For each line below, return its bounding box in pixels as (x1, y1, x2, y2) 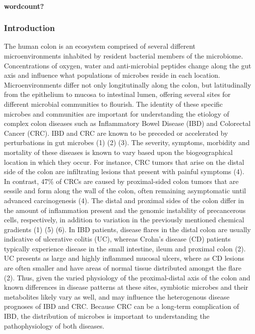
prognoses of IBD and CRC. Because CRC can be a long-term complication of (4, 301, 239, 311)
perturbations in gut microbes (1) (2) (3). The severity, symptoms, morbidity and (4, 137, 250, 148)
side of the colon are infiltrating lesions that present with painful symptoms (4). (4, 166, 245, 177)
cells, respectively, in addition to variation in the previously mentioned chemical (4, 214, 244, 225)
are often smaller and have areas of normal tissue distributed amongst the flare (4, 263, 242, 273)
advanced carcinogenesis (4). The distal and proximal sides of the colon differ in (4, 195, 244, 205)
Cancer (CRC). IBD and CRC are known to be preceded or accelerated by (4, 127, 228, 138)
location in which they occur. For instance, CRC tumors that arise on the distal (4, 156, 244, 167)
